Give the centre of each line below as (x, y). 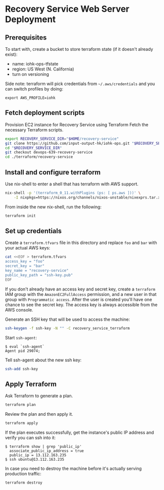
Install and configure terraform (53, 172)
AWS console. (19, 310)
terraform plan (20, 405)
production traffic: (23, 474)
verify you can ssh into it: (31, 438)
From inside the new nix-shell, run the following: (53, 207)
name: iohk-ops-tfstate (35, 64)
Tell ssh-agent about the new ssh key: (43, 360)
